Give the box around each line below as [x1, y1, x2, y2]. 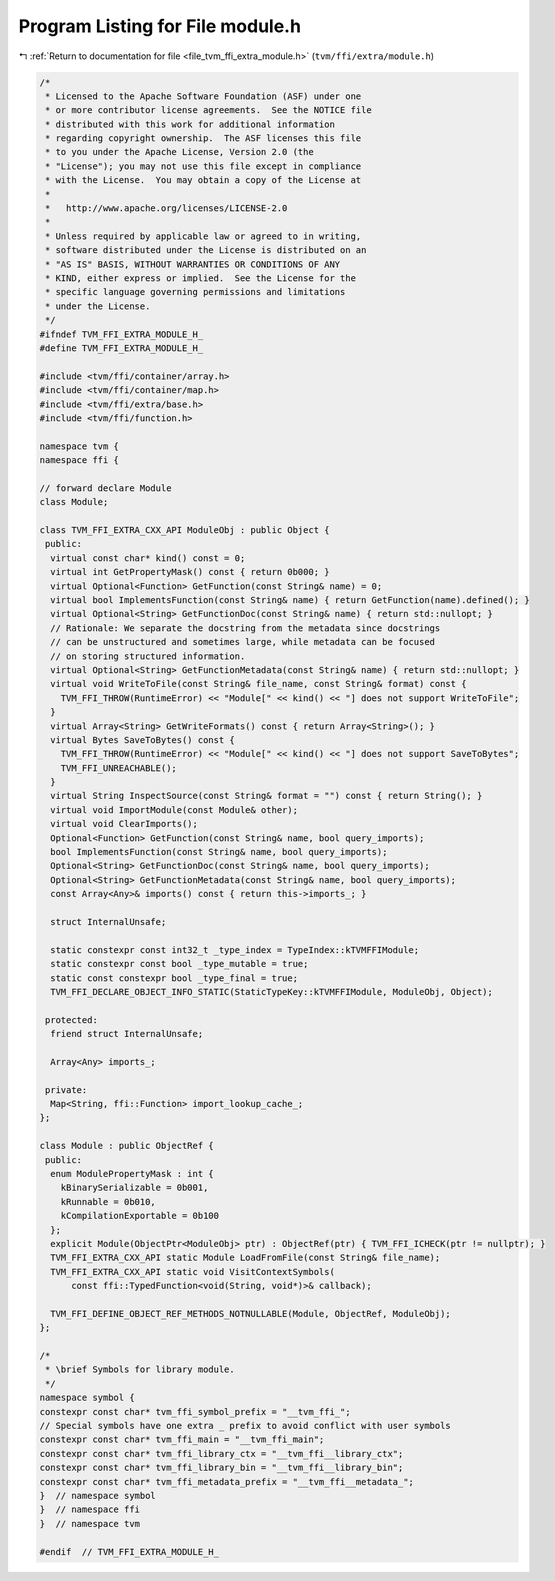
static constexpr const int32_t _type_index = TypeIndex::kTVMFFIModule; [50, 944, 420, 955]
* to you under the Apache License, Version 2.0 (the [45, 146, 314, 158]
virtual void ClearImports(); [50, 818, 199, 830]
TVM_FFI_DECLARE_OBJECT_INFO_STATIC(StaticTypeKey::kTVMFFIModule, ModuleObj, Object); [50, 986, 494, 997]
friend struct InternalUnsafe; [50, 1028, 204, 1040]
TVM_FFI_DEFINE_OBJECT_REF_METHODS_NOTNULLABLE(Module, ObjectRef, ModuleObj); [50, 1308, 452, 1319]
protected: [45, 1014, 99, 1025]
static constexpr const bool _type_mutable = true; [50, 958, 309, 970]
